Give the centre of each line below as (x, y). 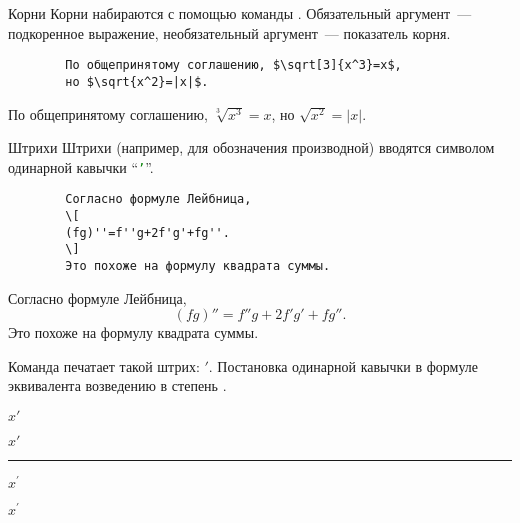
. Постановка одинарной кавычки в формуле (343, 365)
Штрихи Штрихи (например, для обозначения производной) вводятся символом (251, 147)
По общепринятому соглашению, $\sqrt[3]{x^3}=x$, (233, 65)
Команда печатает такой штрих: (104, 365)
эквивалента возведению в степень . (117, 385)
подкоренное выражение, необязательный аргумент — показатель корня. (229, 32)
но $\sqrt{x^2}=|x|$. (137, 81)
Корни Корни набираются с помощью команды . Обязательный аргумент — (240, 13)
